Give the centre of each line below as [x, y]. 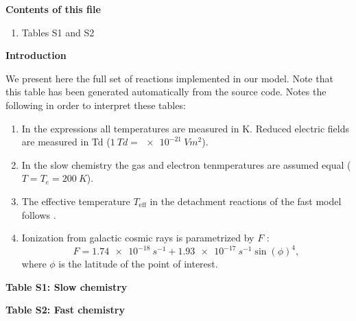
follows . [39, 214]
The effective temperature [76, 201]
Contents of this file [53, 9]
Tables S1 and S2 [58, 32]
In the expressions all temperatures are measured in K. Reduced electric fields [186, 128]
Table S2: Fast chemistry [65, 310]
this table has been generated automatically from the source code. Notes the [166, 92]
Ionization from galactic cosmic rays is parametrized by [138, 238]
